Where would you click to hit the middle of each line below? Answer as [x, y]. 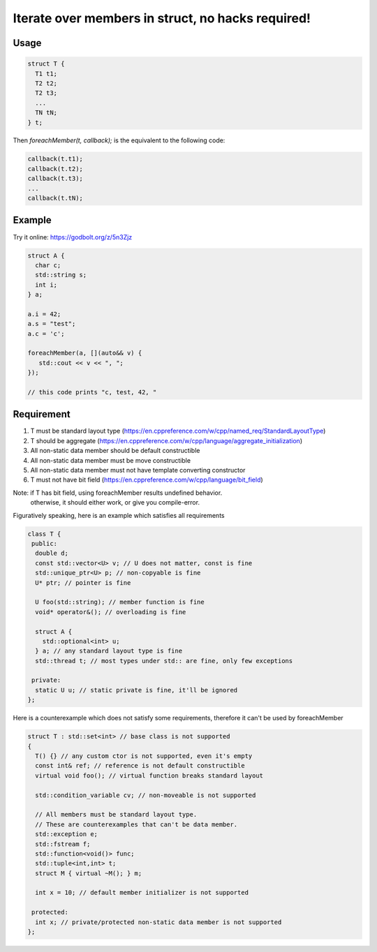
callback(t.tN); [56, 198]
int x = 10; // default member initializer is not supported [142, 893]
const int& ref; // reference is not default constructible [140, 766]
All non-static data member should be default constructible [115, 451]
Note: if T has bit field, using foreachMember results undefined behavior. [118, 493]
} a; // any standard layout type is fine [109, 651]
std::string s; [61, 275]
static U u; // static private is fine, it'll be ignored [136, 690]
